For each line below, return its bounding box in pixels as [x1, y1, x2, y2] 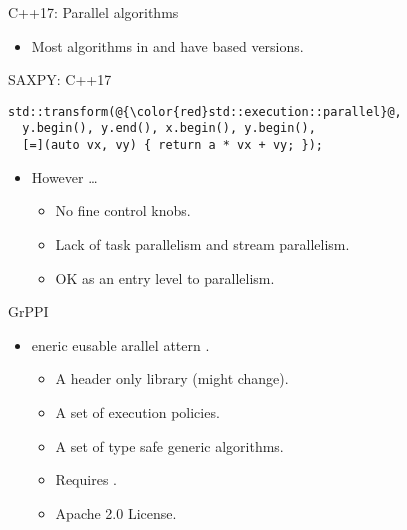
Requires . [55, 469, 117, 490]
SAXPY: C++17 [8, 69, 112, 90]
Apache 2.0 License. [55, 502, 177, 523]
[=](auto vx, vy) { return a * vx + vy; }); [22, 138, 323, 153]
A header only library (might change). [55, 368, 289, 389]
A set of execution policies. [55, 401, 220, 422]
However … [31, 166, 98, 187]
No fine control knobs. [55, 200, 191, 221]
